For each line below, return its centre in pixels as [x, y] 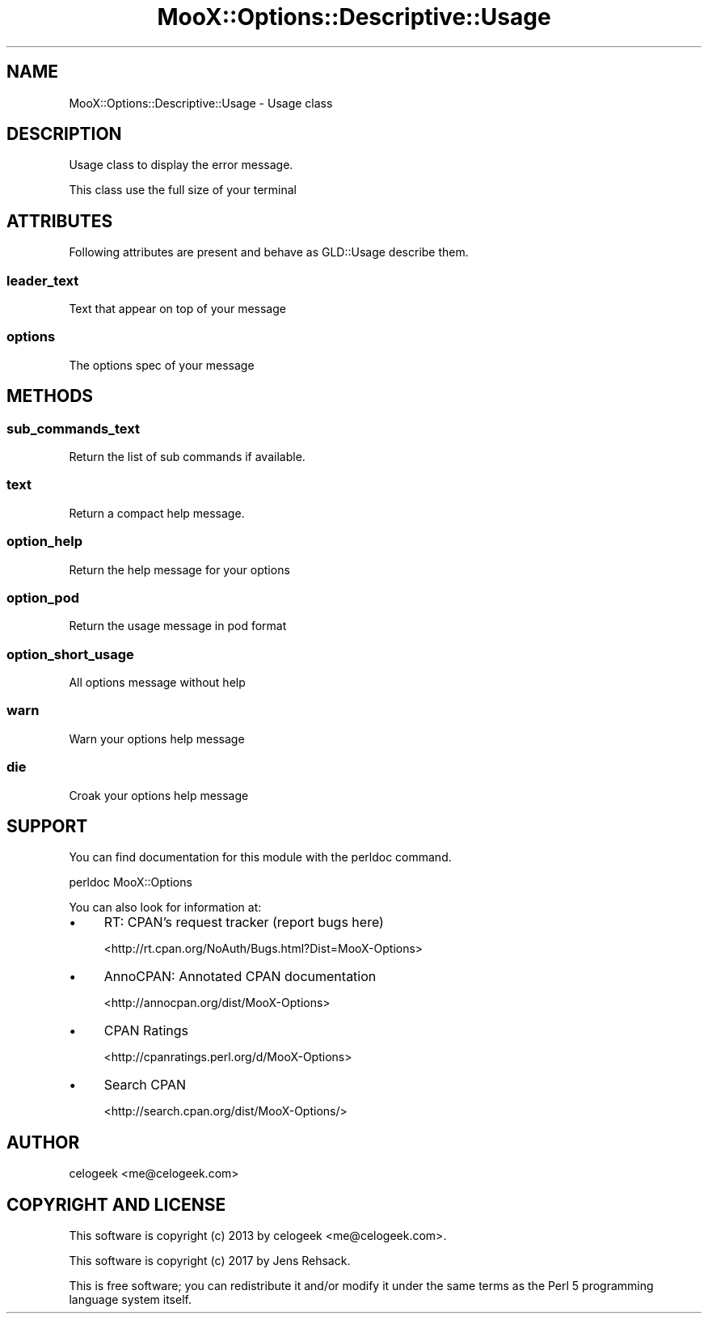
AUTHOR [43, 1142]
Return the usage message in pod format [178, 626]
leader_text [43, 280]
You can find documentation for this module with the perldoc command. [260, 857]
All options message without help [157, 682]
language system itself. [130, 1300]
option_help [45, 542]
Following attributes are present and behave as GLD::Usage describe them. [269, 252]
